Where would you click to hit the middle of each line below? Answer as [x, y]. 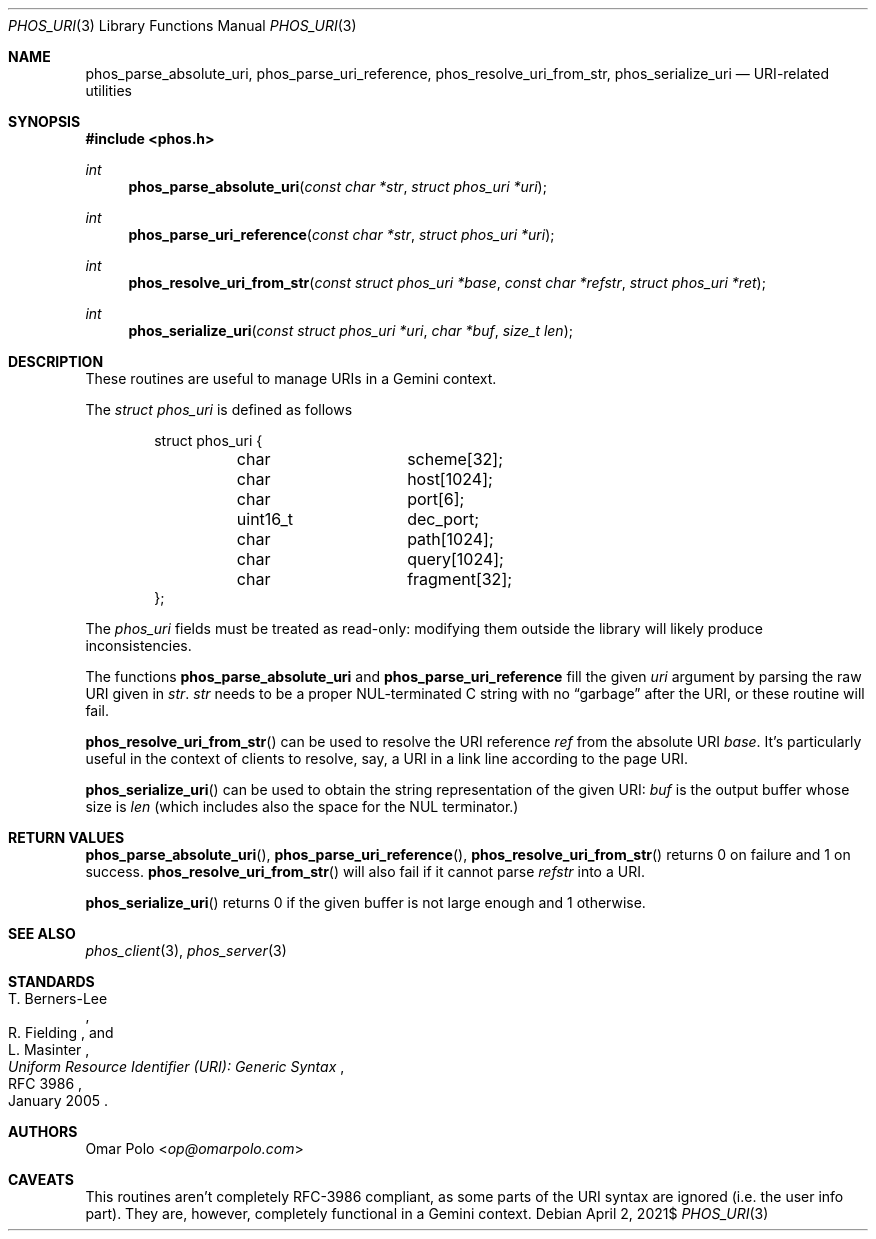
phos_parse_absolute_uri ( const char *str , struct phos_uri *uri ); [337, 186]
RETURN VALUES [66, 837]
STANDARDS [51, 981]
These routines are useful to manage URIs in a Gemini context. [291, 378]
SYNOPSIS [44, 121]
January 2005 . [58, 1100]
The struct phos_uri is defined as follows [219, 409]
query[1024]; [455, 559]
